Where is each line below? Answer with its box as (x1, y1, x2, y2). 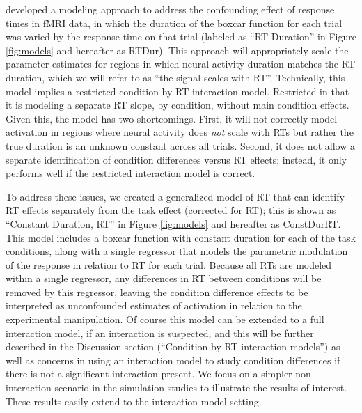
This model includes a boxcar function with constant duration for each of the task (6, 230, 356, 244)
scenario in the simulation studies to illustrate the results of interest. (54, 380, 347, 395)
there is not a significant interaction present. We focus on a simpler (6, 366, 292, 381)
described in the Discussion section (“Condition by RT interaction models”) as (6, 339, 340, 354)
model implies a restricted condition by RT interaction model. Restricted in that (6, 84, 349, 98)
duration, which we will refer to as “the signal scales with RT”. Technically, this (6, 70, 345, 84)
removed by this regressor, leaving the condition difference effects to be (6, 284, 308, 299)
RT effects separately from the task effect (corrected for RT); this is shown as (6, 203, 336, 217)
